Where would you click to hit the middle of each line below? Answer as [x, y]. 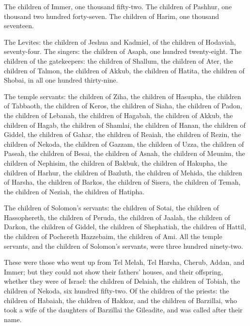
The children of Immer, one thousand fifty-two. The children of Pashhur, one [118, 6]
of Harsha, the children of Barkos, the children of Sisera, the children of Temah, [122, 182]
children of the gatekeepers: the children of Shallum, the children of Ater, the [118, 60]
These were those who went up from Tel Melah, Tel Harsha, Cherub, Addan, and [124, 262]
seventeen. [19, 26]
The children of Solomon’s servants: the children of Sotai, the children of [111, 208]
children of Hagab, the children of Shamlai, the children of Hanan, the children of [125, 125]
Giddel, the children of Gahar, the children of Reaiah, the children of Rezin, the [123, 134]
